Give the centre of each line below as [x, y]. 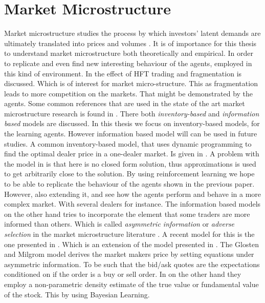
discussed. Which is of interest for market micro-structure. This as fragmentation [131, 83]
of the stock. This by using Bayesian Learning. [77, 294]
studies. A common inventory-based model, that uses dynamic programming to [128, 143]
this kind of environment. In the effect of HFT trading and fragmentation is [123, 73]
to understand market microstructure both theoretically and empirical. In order [129, 53]
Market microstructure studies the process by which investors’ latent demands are [132, 33]
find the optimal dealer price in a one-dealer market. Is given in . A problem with [132, 154]
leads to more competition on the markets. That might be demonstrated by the [129, 93]
